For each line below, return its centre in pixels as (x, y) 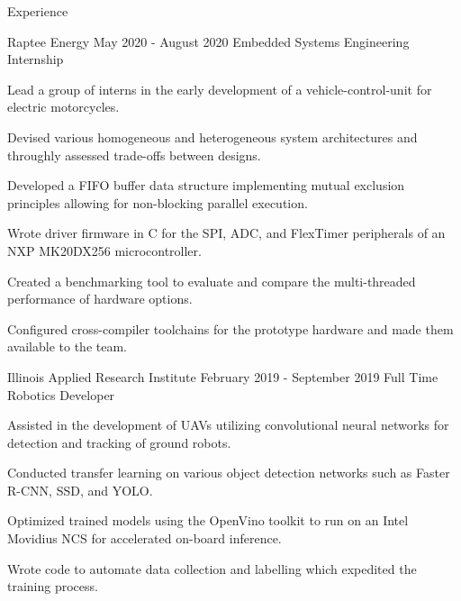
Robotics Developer (61, 394)
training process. (53, 586)
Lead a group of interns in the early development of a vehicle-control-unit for (220, 89)
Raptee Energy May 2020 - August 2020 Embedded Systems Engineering (208, 41)
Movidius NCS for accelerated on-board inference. (145, 538)
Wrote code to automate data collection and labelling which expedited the (212, 568)
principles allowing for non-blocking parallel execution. (158, 202)
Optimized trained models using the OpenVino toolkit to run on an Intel (208, 520)
